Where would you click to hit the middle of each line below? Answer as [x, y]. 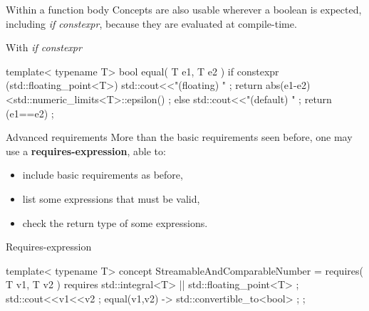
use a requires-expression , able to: [86, 151]
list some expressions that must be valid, [111, 198]
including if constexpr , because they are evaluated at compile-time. [151, 23]
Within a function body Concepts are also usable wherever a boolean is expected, [184, 9]
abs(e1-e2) [288, 85]
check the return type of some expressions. [115, 222]
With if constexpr [44, 47]
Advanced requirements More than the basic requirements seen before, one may [179, 137]
